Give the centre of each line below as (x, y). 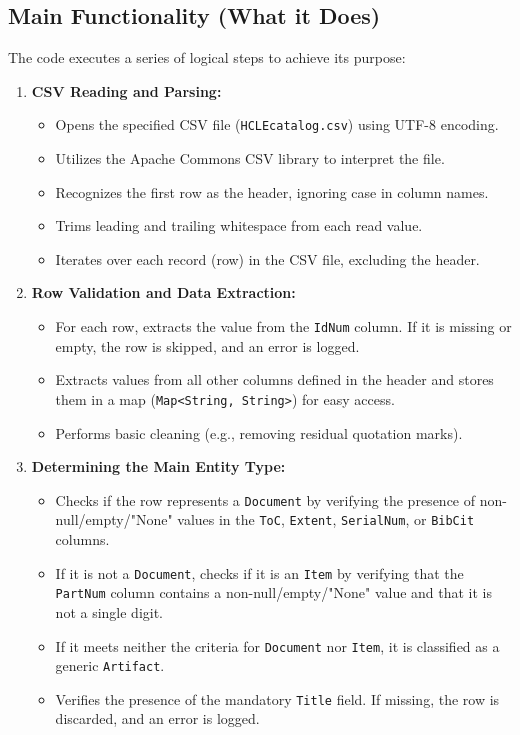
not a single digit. (109, 611)
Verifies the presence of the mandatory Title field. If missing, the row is (277, 698)
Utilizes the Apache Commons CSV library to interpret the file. (250, 158)
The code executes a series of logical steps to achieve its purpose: (207, 57)
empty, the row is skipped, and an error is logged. (207, 345)
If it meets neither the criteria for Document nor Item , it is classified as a (277, 645)
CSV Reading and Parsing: (126, 90)
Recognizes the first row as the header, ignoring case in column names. (272, 191)
